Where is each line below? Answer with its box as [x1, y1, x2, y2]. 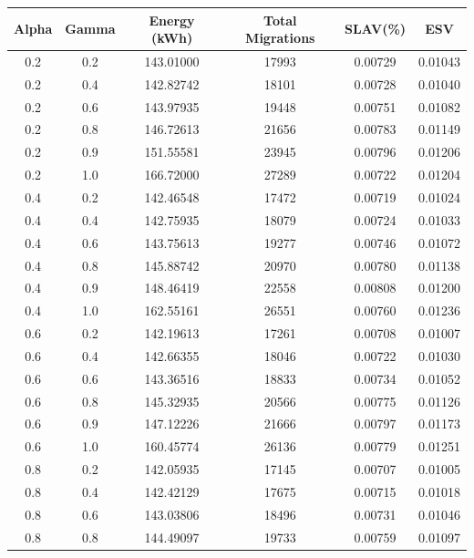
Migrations [245, 28, 315, 47]
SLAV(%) [344, 19, 407, 38]
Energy [149, 10, 195, 29]
